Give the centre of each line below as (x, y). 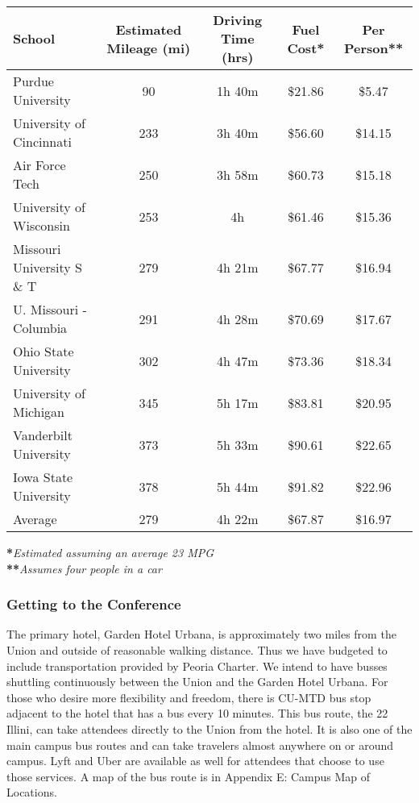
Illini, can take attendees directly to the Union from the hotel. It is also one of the (209, 728)
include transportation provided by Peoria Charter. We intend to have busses (197, 666)
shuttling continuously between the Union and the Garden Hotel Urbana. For (197, 682)
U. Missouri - (50, 309)
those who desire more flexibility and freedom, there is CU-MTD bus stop (189, 697)
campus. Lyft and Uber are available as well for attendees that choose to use (195, 761)
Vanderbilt (43, 435)
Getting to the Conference (94, 604)
